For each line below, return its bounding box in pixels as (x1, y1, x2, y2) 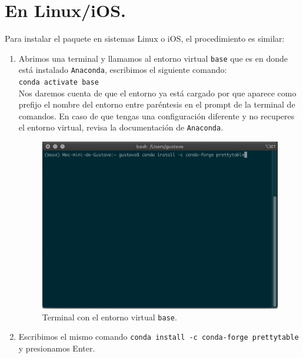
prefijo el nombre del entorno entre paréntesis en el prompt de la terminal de (18, 98, 295, 111)
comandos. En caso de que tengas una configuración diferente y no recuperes (18, 109, 295, 122)
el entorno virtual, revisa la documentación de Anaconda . (18, 121, 224, 133)
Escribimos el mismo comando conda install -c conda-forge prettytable (18, 330, 299, 343)
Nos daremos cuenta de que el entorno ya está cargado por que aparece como (18, 86, 297, 99)
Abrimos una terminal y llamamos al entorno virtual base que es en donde (18, 52, 288, 64)
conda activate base (18, 78, 99, 87)
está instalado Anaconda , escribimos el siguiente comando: (18, 63, 227, 76)
